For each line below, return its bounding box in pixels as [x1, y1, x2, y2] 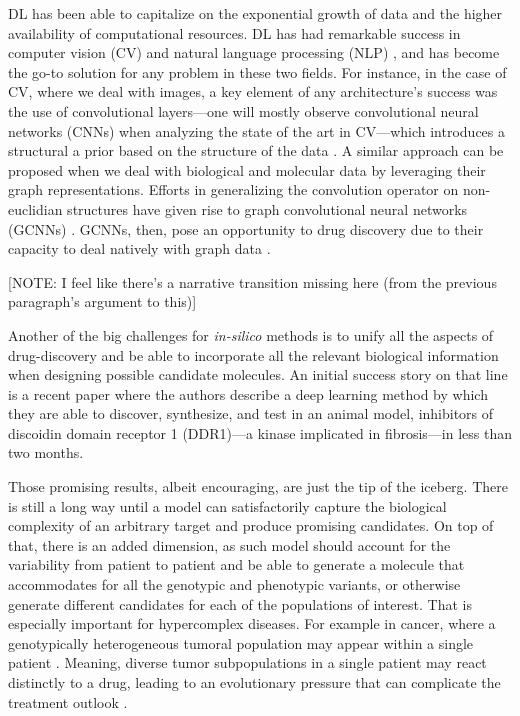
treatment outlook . [8, 691, 128, 712]
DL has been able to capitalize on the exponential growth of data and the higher [8, 3, 503, 23]
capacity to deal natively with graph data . [8, 238, 271, 259]
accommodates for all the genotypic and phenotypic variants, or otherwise [8, 574, 461, 595]
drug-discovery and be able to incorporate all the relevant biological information [8, 344, 499, 365]
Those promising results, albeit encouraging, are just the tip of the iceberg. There [8, 476, 508, 497]
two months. [8, 442, 84, 463]
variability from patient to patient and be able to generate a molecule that [8, 554, 465, 575]
